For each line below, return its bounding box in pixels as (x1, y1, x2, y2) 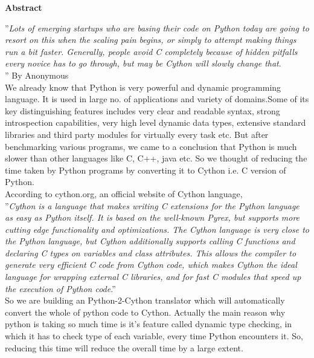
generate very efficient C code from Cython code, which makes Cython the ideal (5, 258, 297, 271)
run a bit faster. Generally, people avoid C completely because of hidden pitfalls (5, 45, 298, 57)
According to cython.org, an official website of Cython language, (5, 187, 243, 200)
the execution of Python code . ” (5, 282, 116, 295)
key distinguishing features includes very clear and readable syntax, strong (5, 104, 280, 117)
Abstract (5, 1, 42, 13)
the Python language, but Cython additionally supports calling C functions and (5, 235, 295, 247)
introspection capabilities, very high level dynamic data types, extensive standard (5, 116, 306, 129)
